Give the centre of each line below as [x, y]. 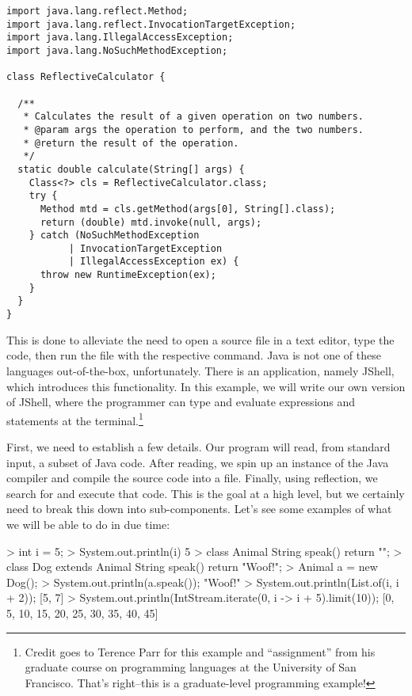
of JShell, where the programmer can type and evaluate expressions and [181, 402]
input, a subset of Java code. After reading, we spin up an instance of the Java [198, 462]
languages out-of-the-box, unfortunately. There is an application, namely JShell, [200, 370]
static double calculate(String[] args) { [131, 169]
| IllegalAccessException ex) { [154, 262]
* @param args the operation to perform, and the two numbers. [194, 129]
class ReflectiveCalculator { [86, 77]
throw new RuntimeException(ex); [128, 275]
